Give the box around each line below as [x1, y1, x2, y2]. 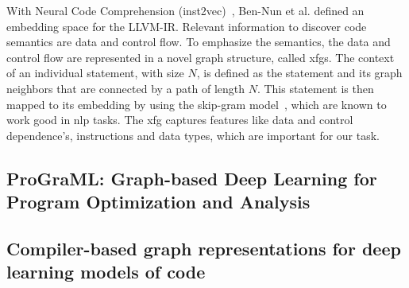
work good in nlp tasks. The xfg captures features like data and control [6, 111, 353, 128]
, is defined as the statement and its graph [196, 64, 403, 81]
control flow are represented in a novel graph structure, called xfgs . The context [6, 49, 395, 65]
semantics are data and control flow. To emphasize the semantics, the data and [6, 33, 391, 50]
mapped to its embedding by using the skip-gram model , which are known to [6, 95, 387, 112]
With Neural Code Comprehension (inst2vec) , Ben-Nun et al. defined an [6, 2, 365, 18]
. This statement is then [257, 80, 374, 96]
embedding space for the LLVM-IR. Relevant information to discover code [6, 18, 367, 34]
